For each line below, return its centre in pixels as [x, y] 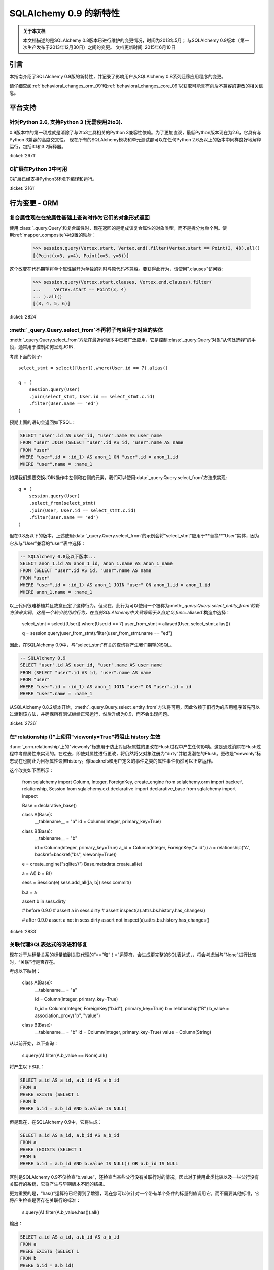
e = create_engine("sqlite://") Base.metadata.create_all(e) [82, 864]
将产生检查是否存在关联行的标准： [45, 1200]
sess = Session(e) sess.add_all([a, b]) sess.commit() [77, 883]
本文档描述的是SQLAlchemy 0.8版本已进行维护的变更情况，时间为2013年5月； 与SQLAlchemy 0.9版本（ [132, 40]
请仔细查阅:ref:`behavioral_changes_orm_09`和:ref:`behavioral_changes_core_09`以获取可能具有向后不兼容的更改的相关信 [136, 86]
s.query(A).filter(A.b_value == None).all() [65, 1055]
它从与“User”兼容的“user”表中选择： [47, 543]
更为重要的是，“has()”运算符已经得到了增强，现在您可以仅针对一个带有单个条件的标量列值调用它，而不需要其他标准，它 [134, 1193]
